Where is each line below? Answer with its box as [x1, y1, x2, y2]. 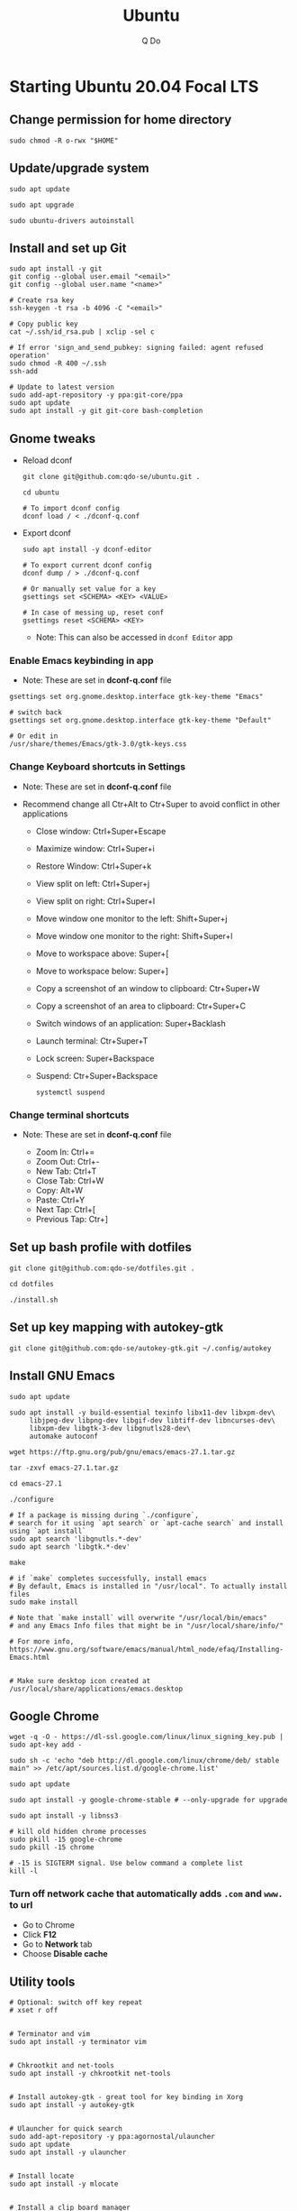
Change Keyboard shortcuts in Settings [9, 760, 186, 773]
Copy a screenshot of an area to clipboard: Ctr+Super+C [35, 1000, 246, 1011]
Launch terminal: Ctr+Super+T [35, 1035, 148, 1046]
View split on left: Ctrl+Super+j [35, 878, 150, 889]
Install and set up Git [9, 240, 127, 255]
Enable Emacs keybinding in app [9, 655, 155, 668]
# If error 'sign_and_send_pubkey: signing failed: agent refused [9, 344, 264, 353]
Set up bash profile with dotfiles [9, 1239, 192, 1255]
